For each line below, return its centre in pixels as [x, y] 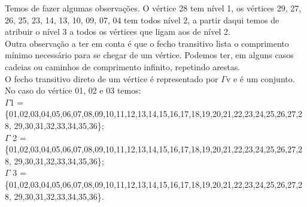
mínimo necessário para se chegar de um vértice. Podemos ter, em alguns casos [149, 55]
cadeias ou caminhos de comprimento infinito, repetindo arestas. [123, 66]
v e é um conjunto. [260, 78]
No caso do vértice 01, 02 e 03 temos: [73, 90]
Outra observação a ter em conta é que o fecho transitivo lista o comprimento [147, 43]
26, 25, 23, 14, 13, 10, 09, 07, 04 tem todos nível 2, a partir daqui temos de [142, 19]
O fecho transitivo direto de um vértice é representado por [112, 78]
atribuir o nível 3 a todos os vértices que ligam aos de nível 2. [118, 31]
